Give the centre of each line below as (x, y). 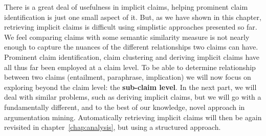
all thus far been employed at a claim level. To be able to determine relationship (130, 67)
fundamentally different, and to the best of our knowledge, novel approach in (125, 107)
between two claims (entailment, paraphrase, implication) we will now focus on (128, 77)
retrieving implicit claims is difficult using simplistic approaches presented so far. (131, 27)
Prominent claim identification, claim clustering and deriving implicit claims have (132, 56)
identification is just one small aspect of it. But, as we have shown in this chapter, (133, 17)
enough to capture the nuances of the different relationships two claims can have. (131, 47)
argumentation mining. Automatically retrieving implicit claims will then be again (133, 117)
